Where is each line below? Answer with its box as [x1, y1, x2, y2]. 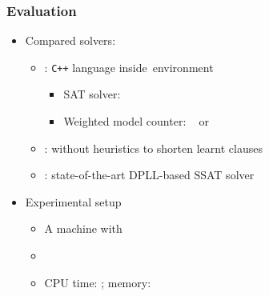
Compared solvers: [25, 32, 116, 49]
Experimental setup [25, 193, 122, 210]
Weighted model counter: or [63, 113, 210, 130]
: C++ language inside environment [44, 58, 214, 75]
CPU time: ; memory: [44, 274, 151, 290]
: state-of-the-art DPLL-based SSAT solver [44, 166, 255, 183]
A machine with [44, 220, 122, 237]
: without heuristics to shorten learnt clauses [44, 139, 263, 156]
